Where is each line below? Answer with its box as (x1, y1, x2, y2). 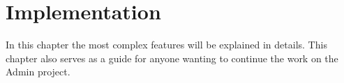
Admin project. (6, 64, 70, 79)
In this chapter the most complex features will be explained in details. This (6, 37, 327, 52)
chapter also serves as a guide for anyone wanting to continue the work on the (6, 50, 338, 65)
